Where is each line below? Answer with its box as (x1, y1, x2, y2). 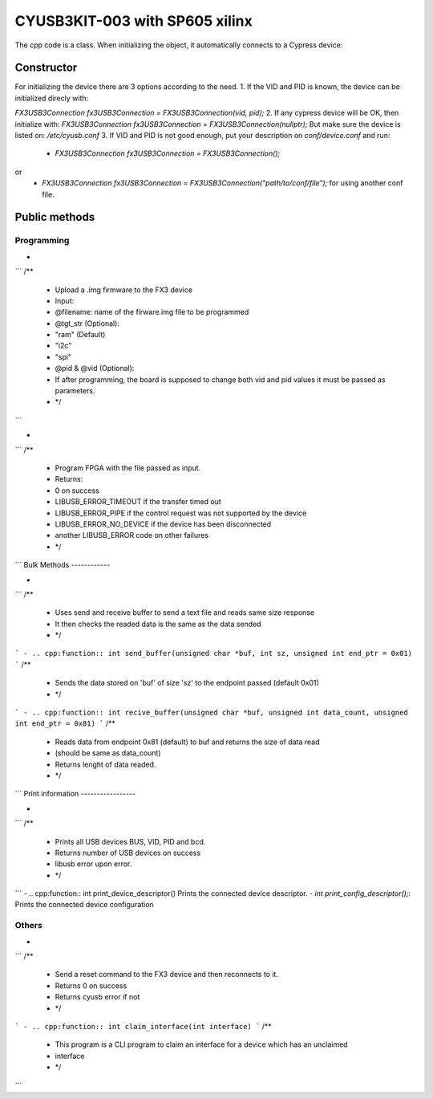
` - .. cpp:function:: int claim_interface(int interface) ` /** (14, 1021, 272, 1031)
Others (14, 920, 43, 931)
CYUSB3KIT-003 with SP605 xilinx (14, 12, 253, 30)
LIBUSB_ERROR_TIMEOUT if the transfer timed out (55, 497, 222, 507)
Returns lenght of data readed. (55, 759, 156, 769)
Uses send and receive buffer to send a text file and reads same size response (55, 608, 315, 617)
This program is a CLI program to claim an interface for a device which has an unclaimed (55, 1040, 348, 1049)
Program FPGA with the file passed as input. (55, 462, 201, 473)
